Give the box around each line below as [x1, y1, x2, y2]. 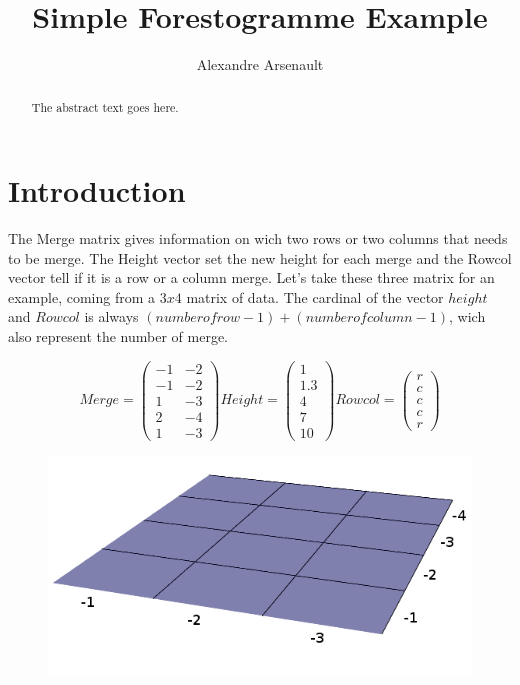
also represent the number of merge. [8, 326, 229, 347]
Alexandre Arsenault [196, 54, 324, 75]
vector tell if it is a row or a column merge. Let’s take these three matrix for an [8, 267, 495, 288]
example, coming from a [8, 286, 156, 307]
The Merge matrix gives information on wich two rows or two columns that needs [8, 228, 508, 249]
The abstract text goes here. [31, 98, 179, 115]
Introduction [8, 170, 186, 211]
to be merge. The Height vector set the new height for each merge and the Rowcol [8, 247, 512, 268]
